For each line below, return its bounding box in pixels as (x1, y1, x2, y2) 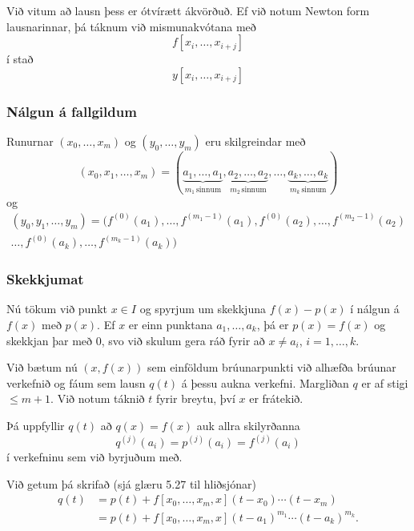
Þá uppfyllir (6, 416, 65, 433)
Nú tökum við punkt (6, 300, 108, 317)
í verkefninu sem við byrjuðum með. (6, 449, 183, 465)
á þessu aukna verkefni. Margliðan (181, 374, 349, 391)
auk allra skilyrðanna (196, 416, 300, 433)
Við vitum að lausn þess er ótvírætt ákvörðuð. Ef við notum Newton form (6, 2, 370, 18)
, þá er (256, 316, 289, 332)
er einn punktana (128, 316, 213, 332)
